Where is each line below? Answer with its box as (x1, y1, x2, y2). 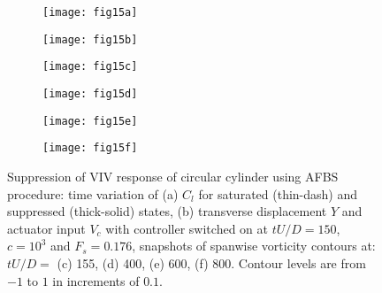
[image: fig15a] (42, 6, 138, 19)
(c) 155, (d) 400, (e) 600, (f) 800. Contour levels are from (57, 253, 366, 272)
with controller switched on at (105, 219, 268, 237)
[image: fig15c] (42, 60, 138, 73)
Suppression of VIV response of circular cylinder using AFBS (7, 166, 339, 185)
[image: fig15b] (42, 33, 138, 46)
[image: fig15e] (42, 114, 138, 127)
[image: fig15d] (42, 87, 138, 100)
